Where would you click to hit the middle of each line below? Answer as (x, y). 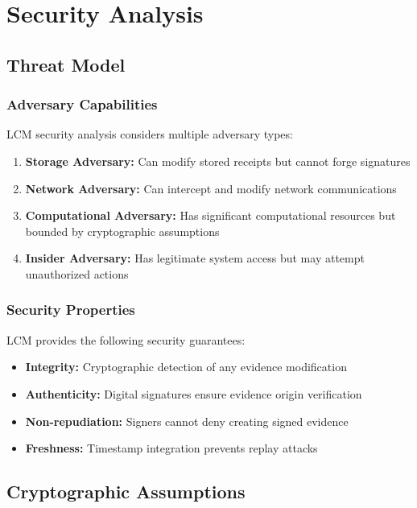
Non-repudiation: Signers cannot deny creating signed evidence (187, 421)
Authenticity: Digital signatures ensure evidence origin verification (194, 393)
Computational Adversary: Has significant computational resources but (211, 215)
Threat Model (66, 64)
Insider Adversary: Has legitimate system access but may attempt (195, 258)
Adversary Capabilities (82, 104)
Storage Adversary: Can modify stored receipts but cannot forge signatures (218, 161)
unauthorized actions (77, 273)
